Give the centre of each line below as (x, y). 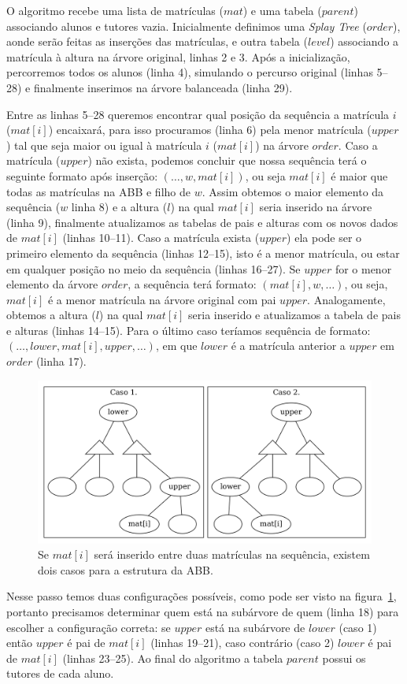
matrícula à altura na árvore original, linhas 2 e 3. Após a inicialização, (178, 56)
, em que (176, 346)
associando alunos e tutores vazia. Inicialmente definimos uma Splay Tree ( (187, 26)
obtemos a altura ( (51, 315)
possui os (344, 658)
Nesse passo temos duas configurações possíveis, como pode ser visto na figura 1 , (202, 596)
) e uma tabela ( (282, 10)
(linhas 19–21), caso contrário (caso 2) (242, 643)
